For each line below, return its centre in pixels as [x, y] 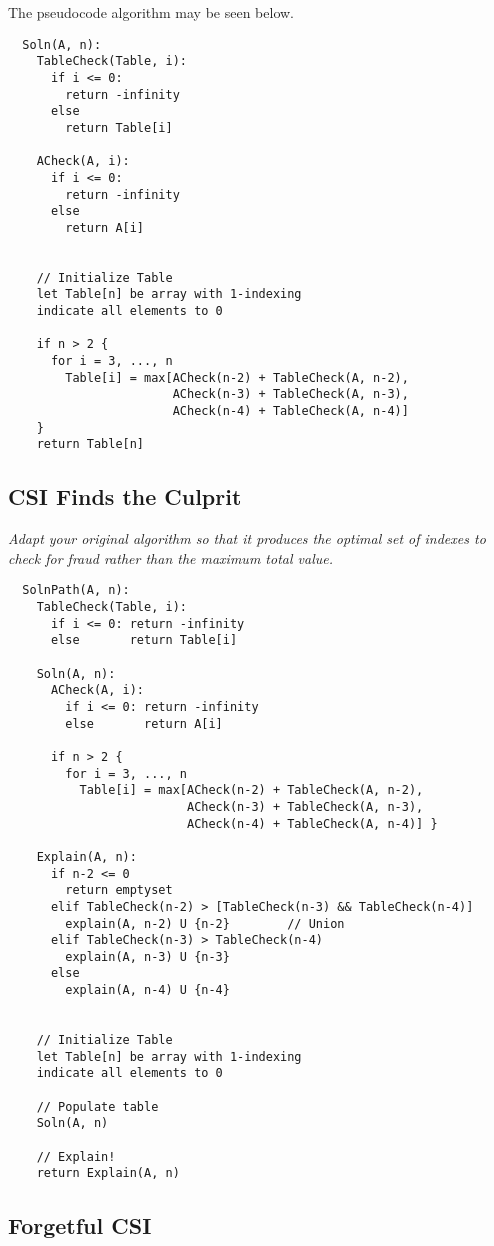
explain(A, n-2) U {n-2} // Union [205, 923]
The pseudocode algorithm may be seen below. [151, 12]
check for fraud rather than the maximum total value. [170, 557]
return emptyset [119, 890]
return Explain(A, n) [108, 1173]
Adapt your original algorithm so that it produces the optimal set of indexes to [247, 538]
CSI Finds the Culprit [125, 496]
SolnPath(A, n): [76, 590]
